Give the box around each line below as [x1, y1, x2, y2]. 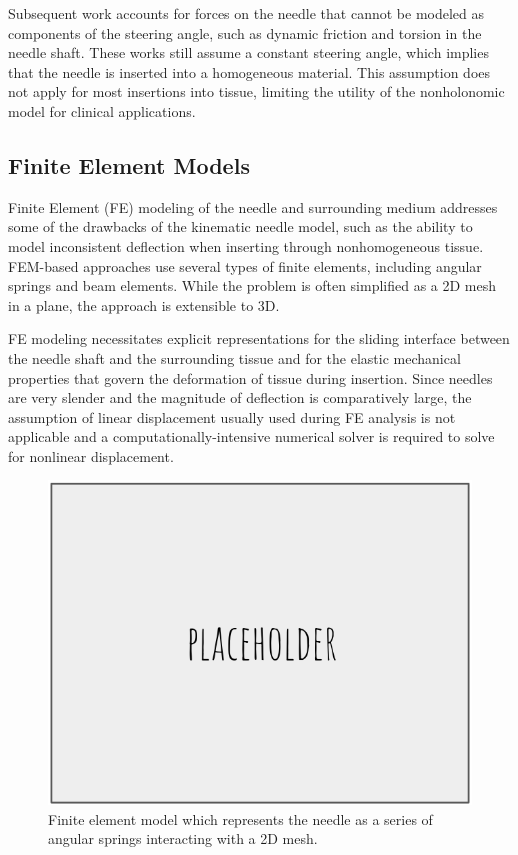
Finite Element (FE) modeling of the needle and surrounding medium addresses [8, 196, 498, 217]
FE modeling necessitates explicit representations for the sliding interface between [8, 328, 510, 349]
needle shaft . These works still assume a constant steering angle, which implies [8, 42, 489, 63]
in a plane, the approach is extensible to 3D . [8, 294, 280, 315]
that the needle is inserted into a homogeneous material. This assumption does [8, 61, 491, 82]
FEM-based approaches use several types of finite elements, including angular [8, 255, 482, 276]
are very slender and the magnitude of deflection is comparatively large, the [8, 387, 472, 408]
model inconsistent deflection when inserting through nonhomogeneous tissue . [8, 235, 484, 256]
